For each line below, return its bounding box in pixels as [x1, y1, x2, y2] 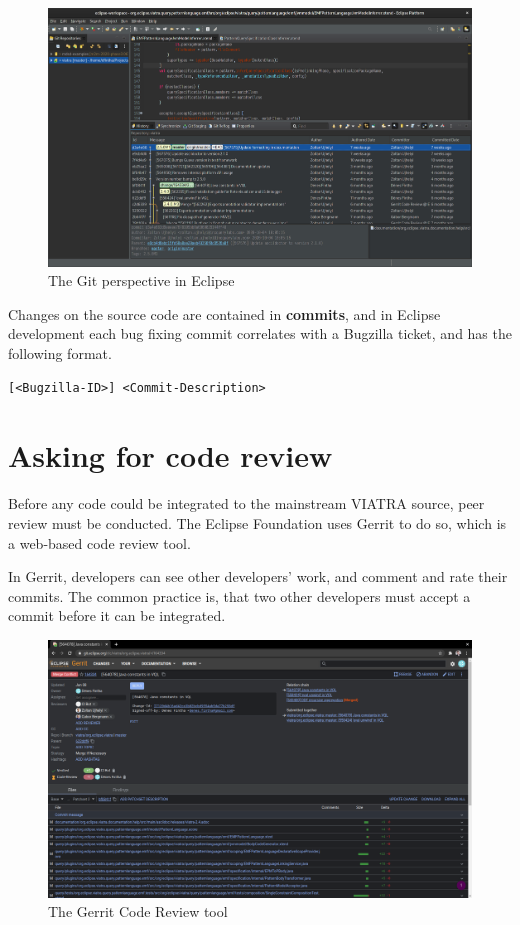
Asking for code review [8, 435, 333, 476]
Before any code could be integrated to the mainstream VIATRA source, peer [8, 493, 485, 514]
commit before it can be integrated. [8, 605, 226, 626]
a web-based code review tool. [8, 532, 191, 553]
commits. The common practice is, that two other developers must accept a [8, 585, 471, 606]
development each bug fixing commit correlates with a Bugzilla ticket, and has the [8, 323, 512, 344]
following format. [8, 343, 112, 363]
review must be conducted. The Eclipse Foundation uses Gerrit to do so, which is [8, 512, 507, 533]
